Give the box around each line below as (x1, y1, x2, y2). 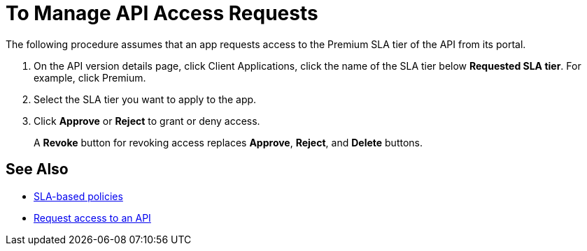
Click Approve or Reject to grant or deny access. (34, 114, 260, 127)
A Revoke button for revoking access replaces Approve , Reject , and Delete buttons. (34, 136, 423, 149)
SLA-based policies (34, 190, 123, 202)
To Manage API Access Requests (6, 1, 318, 25)
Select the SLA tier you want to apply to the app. (34, 93, 257, 105)
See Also (6, 160, 69, 178)
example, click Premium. (34, 71, 146, 84)
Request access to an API (34, 211, 151, 224)
